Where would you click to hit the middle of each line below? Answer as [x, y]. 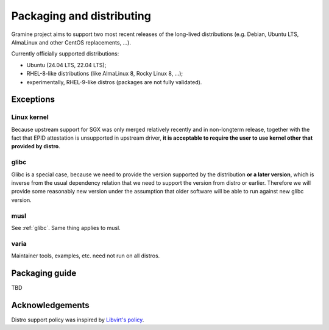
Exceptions [33, 100]
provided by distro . [36, 146]
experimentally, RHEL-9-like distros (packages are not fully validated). [114, 82]
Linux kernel [30, 117]
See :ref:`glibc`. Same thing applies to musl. [66, 228]
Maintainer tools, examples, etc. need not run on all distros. [86, 256]
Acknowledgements [50, 305]
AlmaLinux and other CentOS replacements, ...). [71, 42]
